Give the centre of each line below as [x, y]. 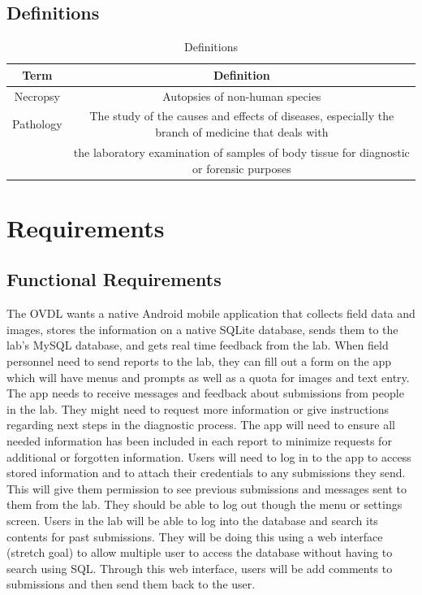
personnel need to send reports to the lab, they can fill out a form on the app [199, 360]
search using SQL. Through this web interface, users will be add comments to [200, 568]
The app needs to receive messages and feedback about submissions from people [205, 393]
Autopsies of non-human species [242, 96]
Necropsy [37, 96]
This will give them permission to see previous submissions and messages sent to [207, 488]
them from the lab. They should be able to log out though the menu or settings [205, 504]
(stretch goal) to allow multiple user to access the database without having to [200, 552]
